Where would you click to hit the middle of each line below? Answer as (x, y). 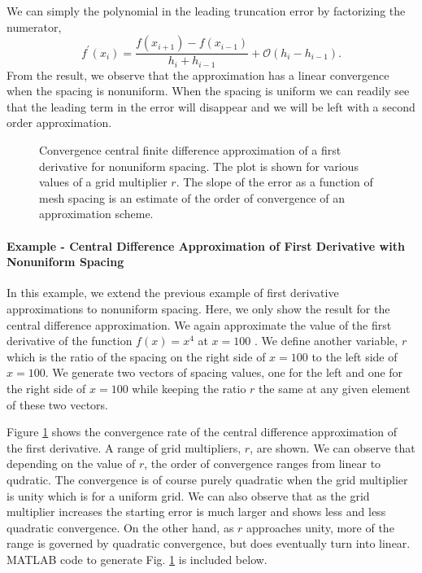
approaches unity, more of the (320, 527)
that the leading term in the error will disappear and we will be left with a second (211, 106)
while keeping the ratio (189, 388)
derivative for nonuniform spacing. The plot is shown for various (199, 166)
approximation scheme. (96, 214)
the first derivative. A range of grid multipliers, (124, 447)
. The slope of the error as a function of (274, 182)
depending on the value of (71, 464)
